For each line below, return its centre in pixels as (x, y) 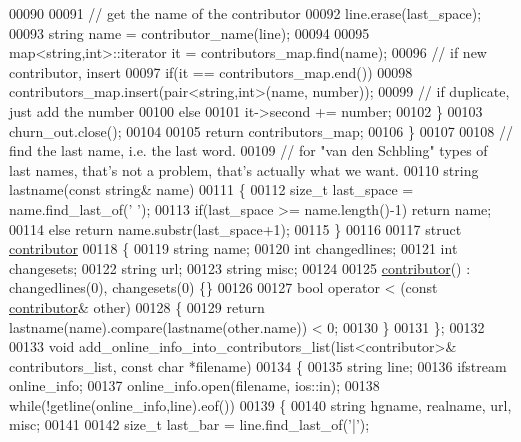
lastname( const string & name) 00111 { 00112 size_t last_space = (211, 189)
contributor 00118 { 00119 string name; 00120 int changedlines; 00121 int (233, 248)
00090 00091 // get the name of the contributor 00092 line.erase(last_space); (245, 13)
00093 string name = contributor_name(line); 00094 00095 (189, 32)
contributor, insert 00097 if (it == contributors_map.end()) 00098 (211, 71)
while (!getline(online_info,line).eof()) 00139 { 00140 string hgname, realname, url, (260, 404)
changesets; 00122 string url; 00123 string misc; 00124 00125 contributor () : (240, 267)
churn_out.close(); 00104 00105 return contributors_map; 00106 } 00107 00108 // (261, 130)
